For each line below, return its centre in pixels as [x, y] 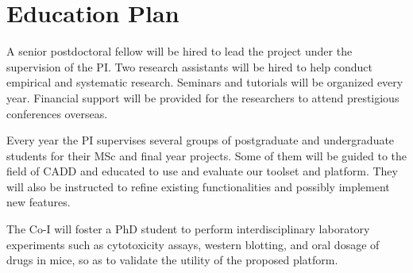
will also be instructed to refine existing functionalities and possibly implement [198, 186]
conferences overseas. [57, 113]
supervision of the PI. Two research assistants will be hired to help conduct [189, 66]
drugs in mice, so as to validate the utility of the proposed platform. [172, 260]
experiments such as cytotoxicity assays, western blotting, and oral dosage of [193, 244]
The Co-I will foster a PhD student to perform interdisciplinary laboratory [188, 229]
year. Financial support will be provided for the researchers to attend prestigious [203, 97]
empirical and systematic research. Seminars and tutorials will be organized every [205, 82]
